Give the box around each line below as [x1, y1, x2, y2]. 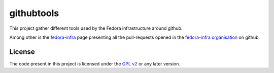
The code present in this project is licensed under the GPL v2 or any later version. [9, 60, 180, 66]
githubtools [9, 8, 59, 19]
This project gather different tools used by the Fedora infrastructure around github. [9, 25, 183, 31]
